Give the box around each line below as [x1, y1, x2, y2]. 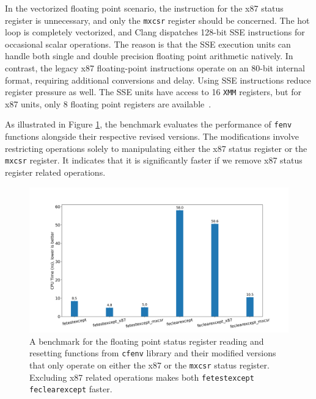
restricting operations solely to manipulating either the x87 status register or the [5, 142, 307, 154]
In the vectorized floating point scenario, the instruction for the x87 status [5, 2, 284, 14]
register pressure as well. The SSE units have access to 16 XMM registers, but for [5, 85, 301, 98]
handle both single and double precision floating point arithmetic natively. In [5, 49, 293, 62]
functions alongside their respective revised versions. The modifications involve [5, 130, 299, 143]
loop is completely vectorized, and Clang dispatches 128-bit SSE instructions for [5, 26, 305, 38]
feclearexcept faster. [29, 383, 112, 395]
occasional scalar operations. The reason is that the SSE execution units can [5, 37, 291, 50]
